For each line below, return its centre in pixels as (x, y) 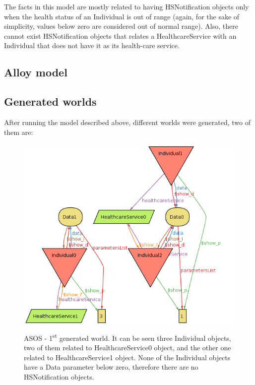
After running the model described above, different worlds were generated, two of (127, 122)
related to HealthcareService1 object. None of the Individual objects (127, 357)
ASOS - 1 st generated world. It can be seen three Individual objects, (127, 337)
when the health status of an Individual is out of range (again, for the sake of (122, 16)
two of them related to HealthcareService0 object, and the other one (127, 348)
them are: (19, 132)
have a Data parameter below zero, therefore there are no (111, 367)
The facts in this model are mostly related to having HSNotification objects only (127, 6)
